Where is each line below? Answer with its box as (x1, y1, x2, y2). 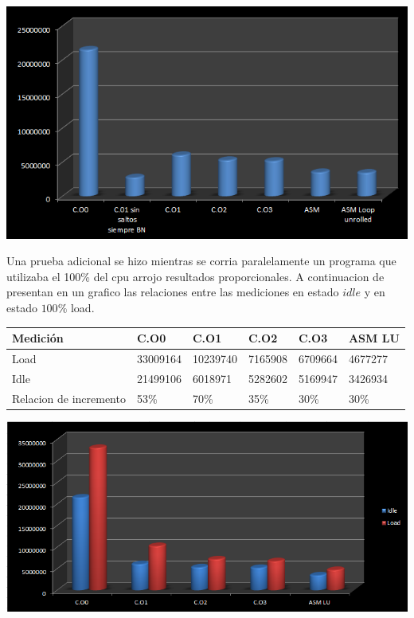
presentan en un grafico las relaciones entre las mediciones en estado (6, 284, 339, 300)
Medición (12, 330, 64, 346)
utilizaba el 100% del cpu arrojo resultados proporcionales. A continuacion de (6, 268, 385, 284)
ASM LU (348, 330, 400, 346)
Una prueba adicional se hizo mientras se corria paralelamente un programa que (6, 252, 396, 269)
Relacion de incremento (12, 389, 126, 406)
